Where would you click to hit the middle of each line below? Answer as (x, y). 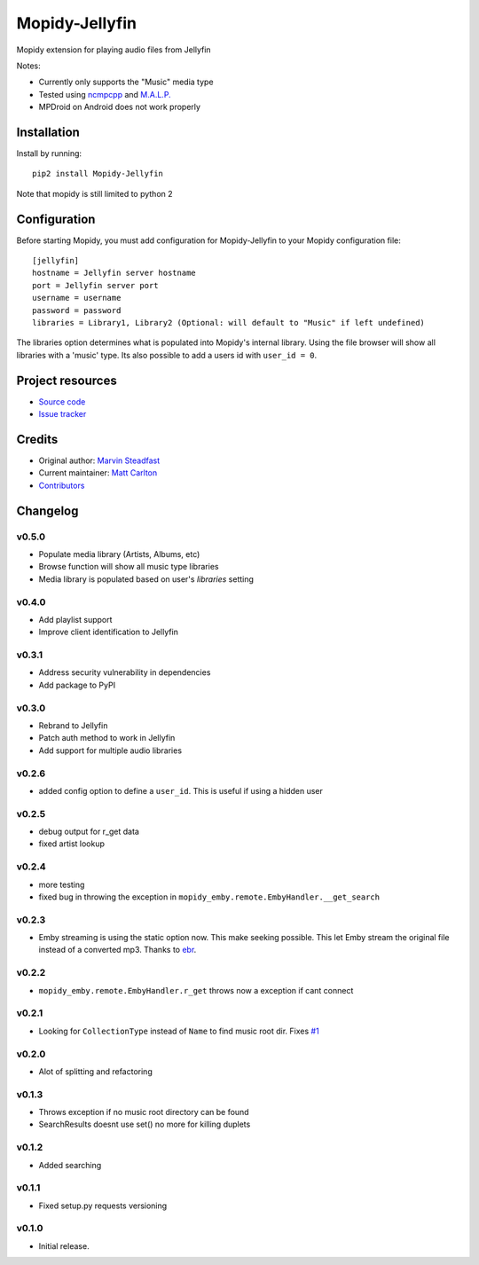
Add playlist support (75, 619)
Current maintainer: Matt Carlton (98, 473)
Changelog (47, 511)
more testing (62, 884)
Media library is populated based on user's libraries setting (146, 579)
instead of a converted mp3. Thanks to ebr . (118, 950)
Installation (48, 132)
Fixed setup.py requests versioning (103, 1206)
